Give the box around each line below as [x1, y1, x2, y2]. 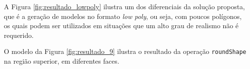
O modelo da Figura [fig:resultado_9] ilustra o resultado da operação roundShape [4, 46, 247, 56]
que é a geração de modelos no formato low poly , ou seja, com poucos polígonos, [4, 11, 242, 21]
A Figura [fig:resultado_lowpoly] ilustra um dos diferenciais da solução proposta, [4, 1, 245, 11]
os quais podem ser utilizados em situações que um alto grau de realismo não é [4, 20, 239, 31]
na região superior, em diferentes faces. [4, 56, 119, 66]
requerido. [4, 30, 34, 40]
